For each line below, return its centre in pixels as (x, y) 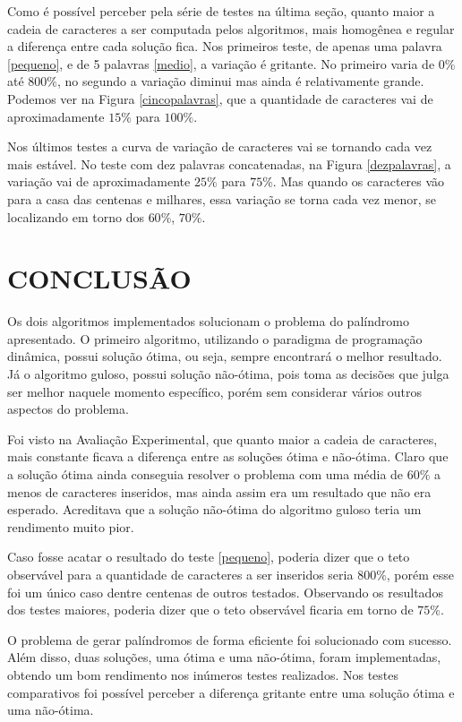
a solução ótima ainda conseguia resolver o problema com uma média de (205, 474)
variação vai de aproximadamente (99, 181)
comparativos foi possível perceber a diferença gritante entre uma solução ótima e (231, 692)
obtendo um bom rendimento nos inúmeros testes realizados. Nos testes (203, 674)
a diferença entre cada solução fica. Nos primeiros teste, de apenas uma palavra (225, 46)
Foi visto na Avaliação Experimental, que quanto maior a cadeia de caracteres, (222, 438)
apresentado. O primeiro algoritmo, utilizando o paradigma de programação (215, 338)
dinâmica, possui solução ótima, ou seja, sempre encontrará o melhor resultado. (225, 356)
